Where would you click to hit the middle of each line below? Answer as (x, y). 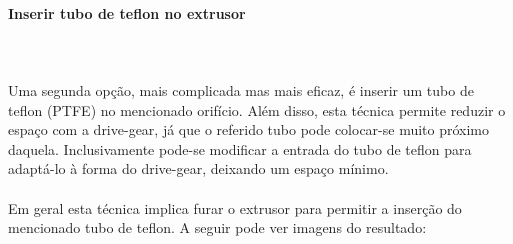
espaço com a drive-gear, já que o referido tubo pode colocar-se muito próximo (249, 129)
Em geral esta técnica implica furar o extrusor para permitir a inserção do (235, 207)
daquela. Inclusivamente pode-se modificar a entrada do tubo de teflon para (240, 148)
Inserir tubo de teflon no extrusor (127, 12)
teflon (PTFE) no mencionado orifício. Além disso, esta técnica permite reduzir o (257, 109)
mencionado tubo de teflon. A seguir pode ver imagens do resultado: (217, 227)
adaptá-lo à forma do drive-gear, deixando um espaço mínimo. (198, 168)
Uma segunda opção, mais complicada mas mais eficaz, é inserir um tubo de (241, 89)
